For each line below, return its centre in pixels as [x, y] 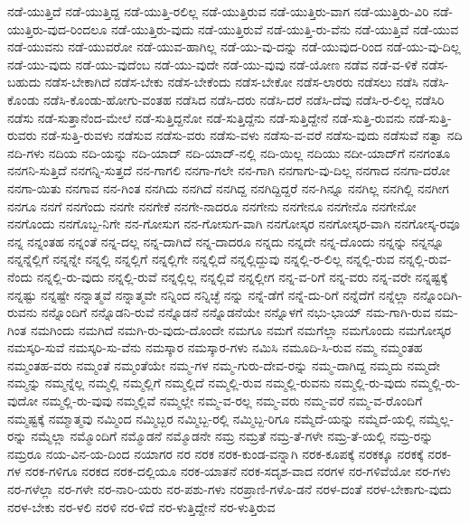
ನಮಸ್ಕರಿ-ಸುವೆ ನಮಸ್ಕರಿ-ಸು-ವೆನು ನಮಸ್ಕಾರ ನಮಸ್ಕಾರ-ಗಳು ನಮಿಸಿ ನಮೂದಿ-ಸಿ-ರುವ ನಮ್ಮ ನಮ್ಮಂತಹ [215, 347]
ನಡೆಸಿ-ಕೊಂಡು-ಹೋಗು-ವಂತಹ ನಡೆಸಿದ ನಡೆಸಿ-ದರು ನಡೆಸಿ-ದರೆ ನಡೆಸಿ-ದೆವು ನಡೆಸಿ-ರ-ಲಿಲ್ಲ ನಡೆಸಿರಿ [244, 99]
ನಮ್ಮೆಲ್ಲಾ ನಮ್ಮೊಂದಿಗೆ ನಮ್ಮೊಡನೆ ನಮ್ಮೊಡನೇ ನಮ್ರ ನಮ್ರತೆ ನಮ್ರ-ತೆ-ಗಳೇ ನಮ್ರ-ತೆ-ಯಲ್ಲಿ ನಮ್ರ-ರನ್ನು [232, 436]
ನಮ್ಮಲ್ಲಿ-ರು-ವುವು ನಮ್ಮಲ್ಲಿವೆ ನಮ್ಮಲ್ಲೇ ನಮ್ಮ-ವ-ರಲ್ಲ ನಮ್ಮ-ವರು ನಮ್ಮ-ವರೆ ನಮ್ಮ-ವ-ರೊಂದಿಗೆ [232, 401]
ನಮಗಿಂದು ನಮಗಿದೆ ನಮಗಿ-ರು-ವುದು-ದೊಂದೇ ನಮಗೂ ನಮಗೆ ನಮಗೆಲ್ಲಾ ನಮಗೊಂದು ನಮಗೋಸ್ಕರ [241, 329]
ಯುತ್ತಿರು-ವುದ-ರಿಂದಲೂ [57, 28]
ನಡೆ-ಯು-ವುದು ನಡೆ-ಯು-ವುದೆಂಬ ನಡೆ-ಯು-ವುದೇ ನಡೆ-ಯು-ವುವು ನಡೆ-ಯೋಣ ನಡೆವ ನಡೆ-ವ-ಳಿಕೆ [212, 64]
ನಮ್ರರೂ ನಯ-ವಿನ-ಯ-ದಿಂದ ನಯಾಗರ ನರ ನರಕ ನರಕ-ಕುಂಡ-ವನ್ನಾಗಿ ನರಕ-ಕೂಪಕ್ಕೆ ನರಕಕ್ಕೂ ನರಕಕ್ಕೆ [216, 453]
